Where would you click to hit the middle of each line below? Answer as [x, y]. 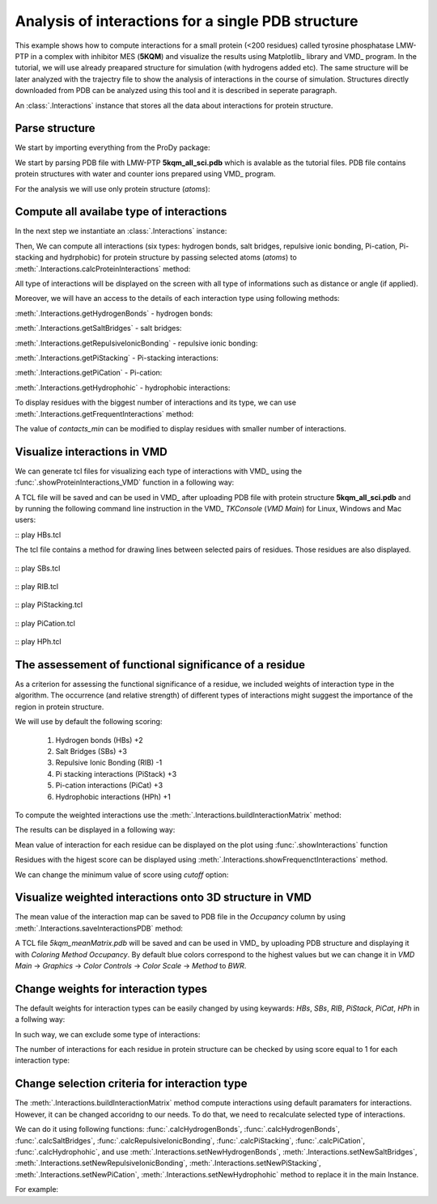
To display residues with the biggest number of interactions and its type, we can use [156, 403]
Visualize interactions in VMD [91, 452]
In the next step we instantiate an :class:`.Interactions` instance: [121, 231]
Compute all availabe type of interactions [121, 212]
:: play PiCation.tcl [45, 623]
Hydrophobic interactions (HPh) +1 [113, 796]
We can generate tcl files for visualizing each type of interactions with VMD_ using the [159, 471]
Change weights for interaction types [111, 988]
